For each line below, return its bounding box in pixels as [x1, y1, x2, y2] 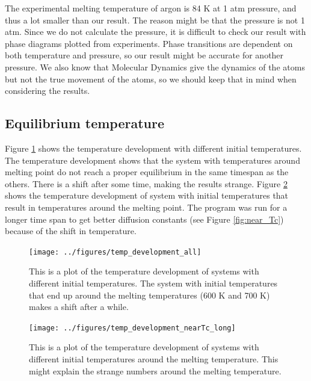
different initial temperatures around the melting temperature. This [29, 352, 279, 365]
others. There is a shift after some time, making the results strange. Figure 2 [5, 177, 288, 190]
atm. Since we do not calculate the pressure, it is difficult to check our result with [5, 25, 306, 38]
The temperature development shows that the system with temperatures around [5, 153, 300, 166]
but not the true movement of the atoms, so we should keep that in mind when [5, 72, 297, 85]
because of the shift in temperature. [5, 225, 137, 237]
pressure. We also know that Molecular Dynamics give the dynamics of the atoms [5, 60, 305, 73]
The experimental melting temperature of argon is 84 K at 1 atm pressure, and [5, 2, 297, 14]
